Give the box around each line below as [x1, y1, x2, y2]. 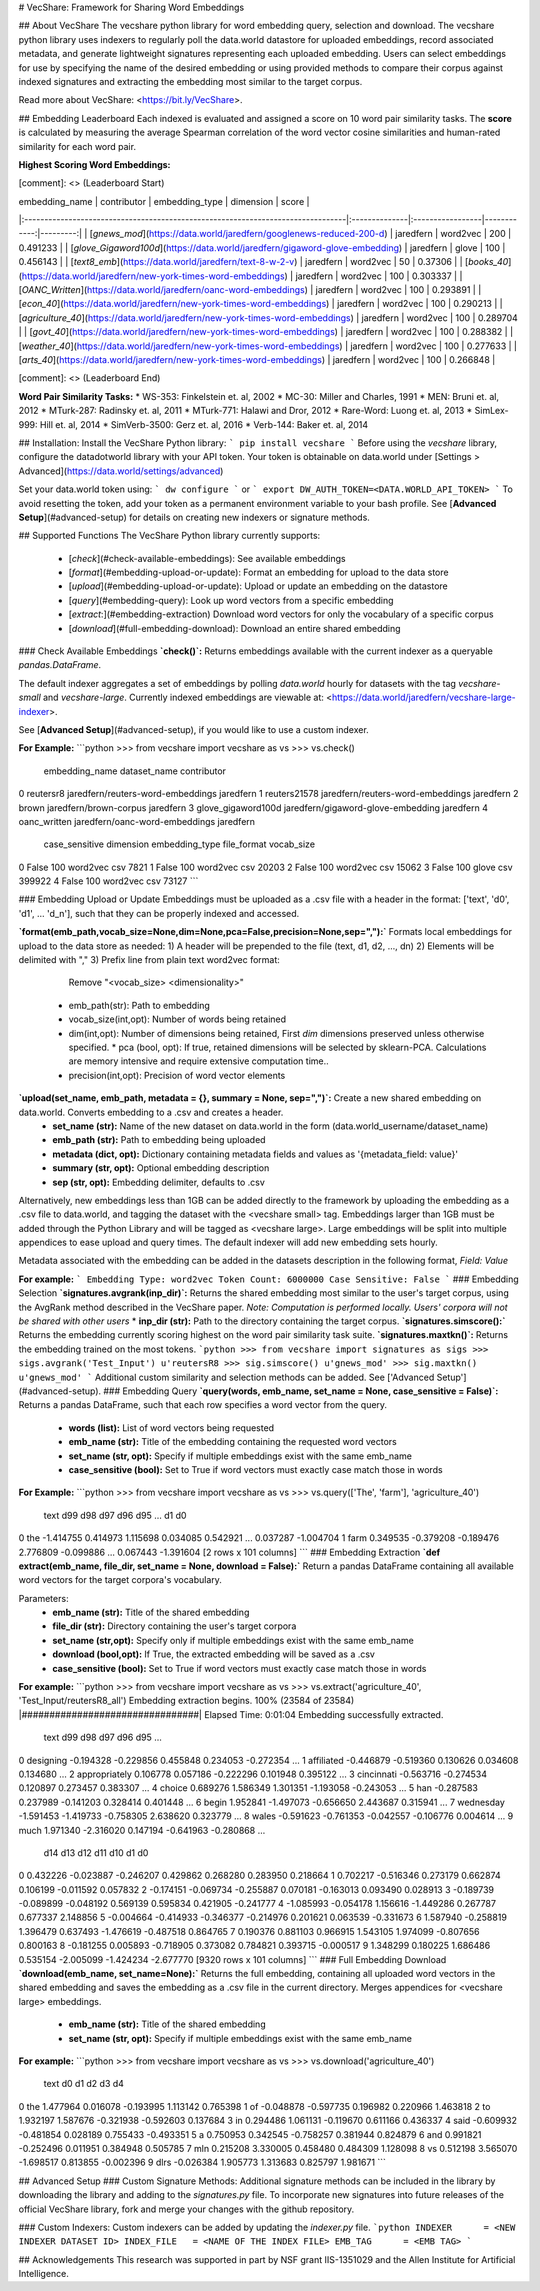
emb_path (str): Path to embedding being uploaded [52, 1134, 266, 1146]
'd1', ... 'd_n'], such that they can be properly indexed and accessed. [18, 907, 300, 919]
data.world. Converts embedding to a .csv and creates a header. [18, 1106, 284, 1118]
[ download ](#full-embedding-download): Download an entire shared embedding [68, 622, 401, 634]
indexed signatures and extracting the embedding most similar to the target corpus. [18, 75, 363, 87]
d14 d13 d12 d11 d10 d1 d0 [43, 1846, 149, 1859]
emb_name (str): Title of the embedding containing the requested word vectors [68, 1436, 397, 1448]
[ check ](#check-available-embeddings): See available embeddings [68, 552, 346, 564]
